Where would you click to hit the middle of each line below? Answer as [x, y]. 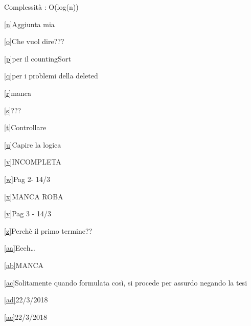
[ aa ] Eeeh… [20, 248]
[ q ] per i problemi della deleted [51, 76]
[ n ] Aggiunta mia [29, 24]
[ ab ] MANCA [24, 265]
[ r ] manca [18, 93]
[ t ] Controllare [25, 127]
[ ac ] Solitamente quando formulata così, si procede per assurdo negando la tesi [126, 282]
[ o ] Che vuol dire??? [34, 41]
